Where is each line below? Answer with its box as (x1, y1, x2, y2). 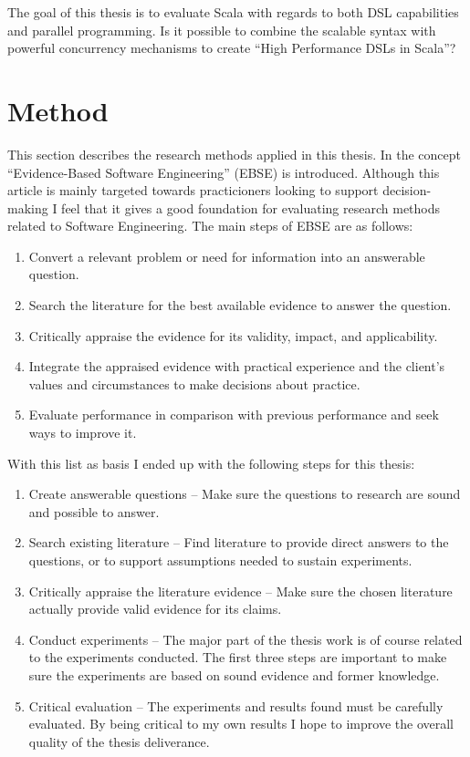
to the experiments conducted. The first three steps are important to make (28, 648, 447, 667)
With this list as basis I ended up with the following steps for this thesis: (7, 453, 415, 472)
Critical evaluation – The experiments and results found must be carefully (28, 696, 444, 715)
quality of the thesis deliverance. (28, 731, 210, 751)
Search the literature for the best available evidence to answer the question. (28, 296, 452, 315)
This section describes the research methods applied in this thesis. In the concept (7, 144, 461, 163)
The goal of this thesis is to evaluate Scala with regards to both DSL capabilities (7, 3, 459, 21)
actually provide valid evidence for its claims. (28, 599, 282, 618)
